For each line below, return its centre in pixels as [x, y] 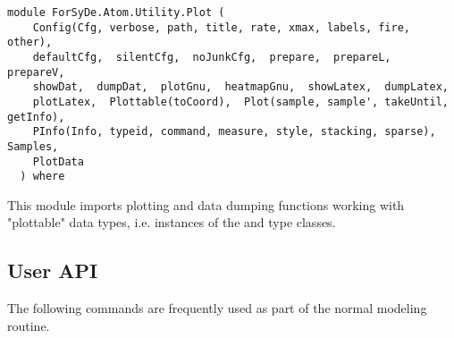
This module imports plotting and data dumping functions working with [206, 204]
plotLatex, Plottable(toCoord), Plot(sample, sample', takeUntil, [240, 101]
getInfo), [36, 117]
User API [53, 270]
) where [42, 177]
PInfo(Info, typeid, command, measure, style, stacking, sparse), [234, 132]
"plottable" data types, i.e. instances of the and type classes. [172, 222]
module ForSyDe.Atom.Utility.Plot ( [116, 13]
